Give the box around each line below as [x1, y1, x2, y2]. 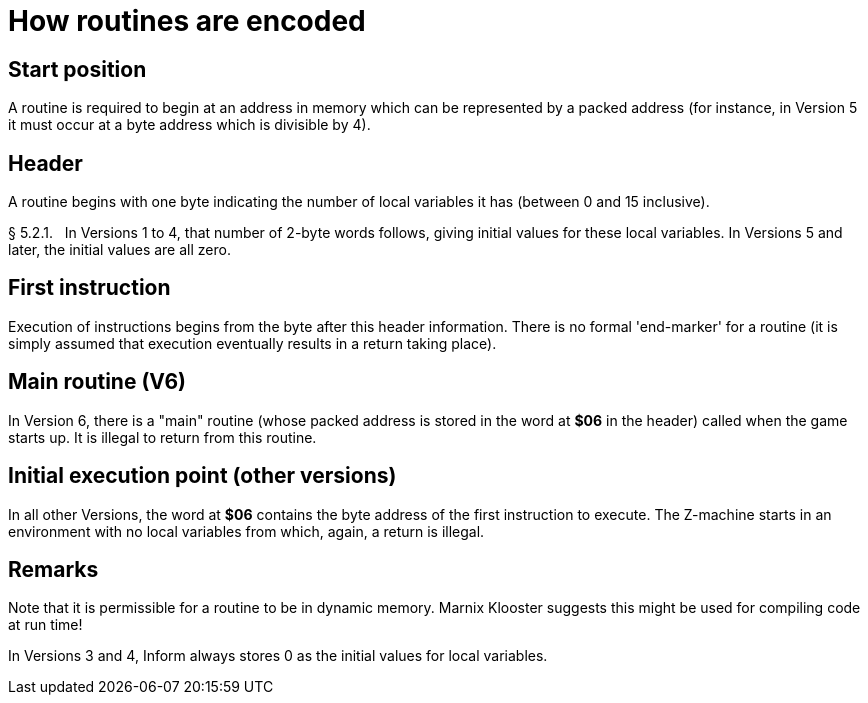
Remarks [8, 556, 99, 582]
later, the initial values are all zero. [8, 241, 231, 259]
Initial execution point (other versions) [8, 463, 397, 489]
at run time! [8, 616, 83, 634]
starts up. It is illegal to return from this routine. [8, 428, 317, 446]
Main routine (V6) [8, 369, 187, 395]
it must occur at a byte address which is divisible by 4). [8, 116, 371, 134]
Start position [8, 56, 147, 82]
